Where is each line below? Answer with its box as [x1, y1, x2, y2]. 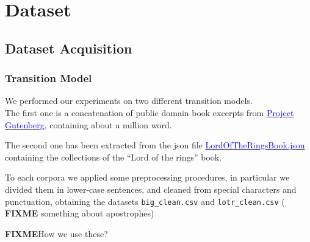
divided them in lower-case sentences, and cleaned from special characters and [5, 182, 297, 195]
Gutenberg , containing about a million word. [5, 118, 172, 131]
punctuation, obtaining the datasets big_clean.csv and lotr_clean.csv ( [5, 195, 285, 207]
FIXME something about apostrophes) [5, 207, 154, 220]
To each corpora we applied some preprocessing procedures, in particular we [5, 171, 290, 184]
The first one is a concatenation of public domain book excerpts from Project [5, 106, 294, 119]
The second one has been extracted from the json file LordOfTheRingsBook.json [5, 139, 305, 151]
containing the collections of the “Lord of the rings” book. [5, 150, 222, 163]
